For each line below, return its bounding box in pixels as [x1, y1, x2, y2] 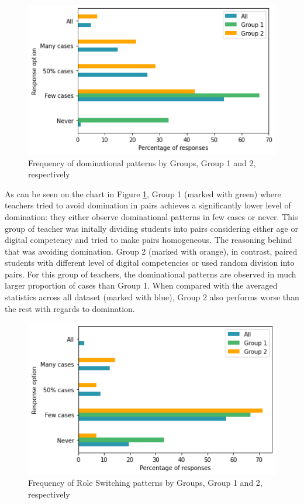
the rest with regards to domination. [5, 302, 135, 314]
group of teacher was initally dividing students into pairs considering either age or [5, 222, 298, 234]
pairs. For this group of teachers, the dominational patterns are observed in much [5, 268, 296, 280]
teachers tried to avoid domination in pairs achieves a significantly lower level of [5, 199, 291, 211]
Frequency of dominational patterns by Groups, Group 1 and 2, [28, 156, 256, 169]
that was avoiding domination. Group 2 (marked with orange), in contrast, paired [5, 245, 298, 257]
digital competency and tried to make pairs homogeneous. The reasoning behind [5, 234, 292, 246]
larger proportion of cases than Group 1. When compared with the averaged [5, 279, 278, 292]
